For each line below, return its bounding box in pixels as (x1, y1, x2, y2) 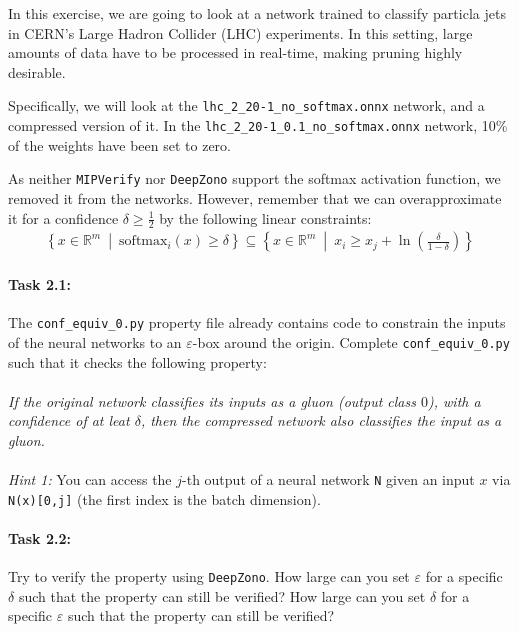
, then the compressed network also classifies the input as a (140, 410, 502, 431)
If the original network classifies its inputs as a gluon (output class (8, 390, 416, 411)
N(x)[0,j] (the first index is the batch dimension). (8, 488, 321, 509)
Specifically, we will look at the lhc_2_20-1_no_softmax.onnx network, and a (8, 95, 485, 116)
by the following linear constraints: (159, 207, 372, 228)
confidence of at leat (8, 410, 130, 431)
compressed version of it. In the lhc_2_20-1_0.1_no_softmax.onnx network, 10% (8, 115, 508, 136)
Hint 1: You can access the (8, 469, 172, 490)
